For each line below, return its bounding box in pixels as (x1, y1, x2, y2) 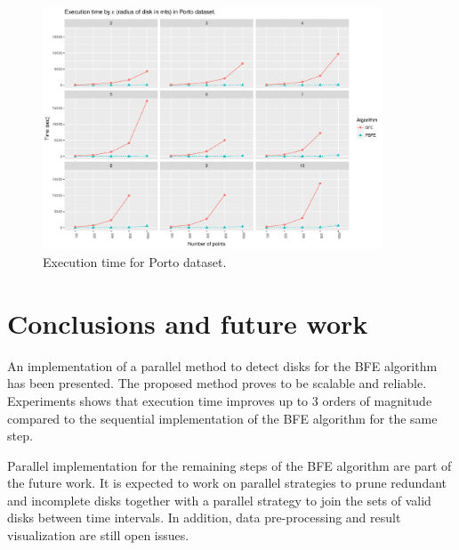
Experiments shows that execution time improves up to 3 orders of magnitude (7, 391, 432, 409)
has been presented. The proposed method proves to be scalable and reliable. (7, 374, 427, 392)
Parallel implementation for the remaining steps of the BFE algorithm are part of (7, 456, 452, 474)
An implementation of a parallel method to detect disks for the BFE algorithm (7, 356, 438, 375)
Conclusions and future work (7, 304, 368, 341)
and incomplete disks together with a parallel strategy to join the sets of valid (7, 490, 431, 509)
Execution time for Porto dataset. (43, 253, 227, 271)
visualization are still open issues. (7, 526, 189, 545)
